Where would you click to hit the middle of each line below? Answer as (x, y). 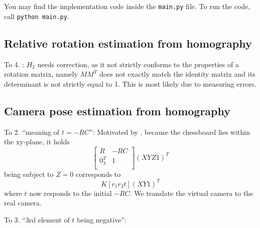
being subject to (29, 174)
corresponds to (98, 174)
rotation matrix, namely (41, 74)
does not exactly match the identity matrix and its (177, 74)
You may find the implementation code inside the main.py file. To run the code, (127, 6)
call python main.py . (37, 16)
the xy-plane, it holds (37, 142)
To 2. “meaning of (32, 132)
